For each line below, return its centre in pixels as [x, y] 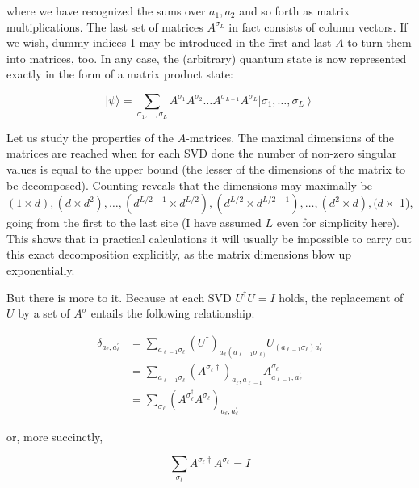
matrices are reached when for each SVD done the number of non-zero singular [202, 153]
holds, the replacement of [341, 297]
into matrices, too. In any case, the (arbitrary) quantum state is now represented [207, 58]
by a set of [44, 313]
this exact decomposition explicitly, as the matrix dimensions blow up [179, 254]
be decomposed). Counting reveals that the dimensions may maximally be [189, 185]
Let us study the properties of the [90, 137]
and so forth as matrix [295, 11]
